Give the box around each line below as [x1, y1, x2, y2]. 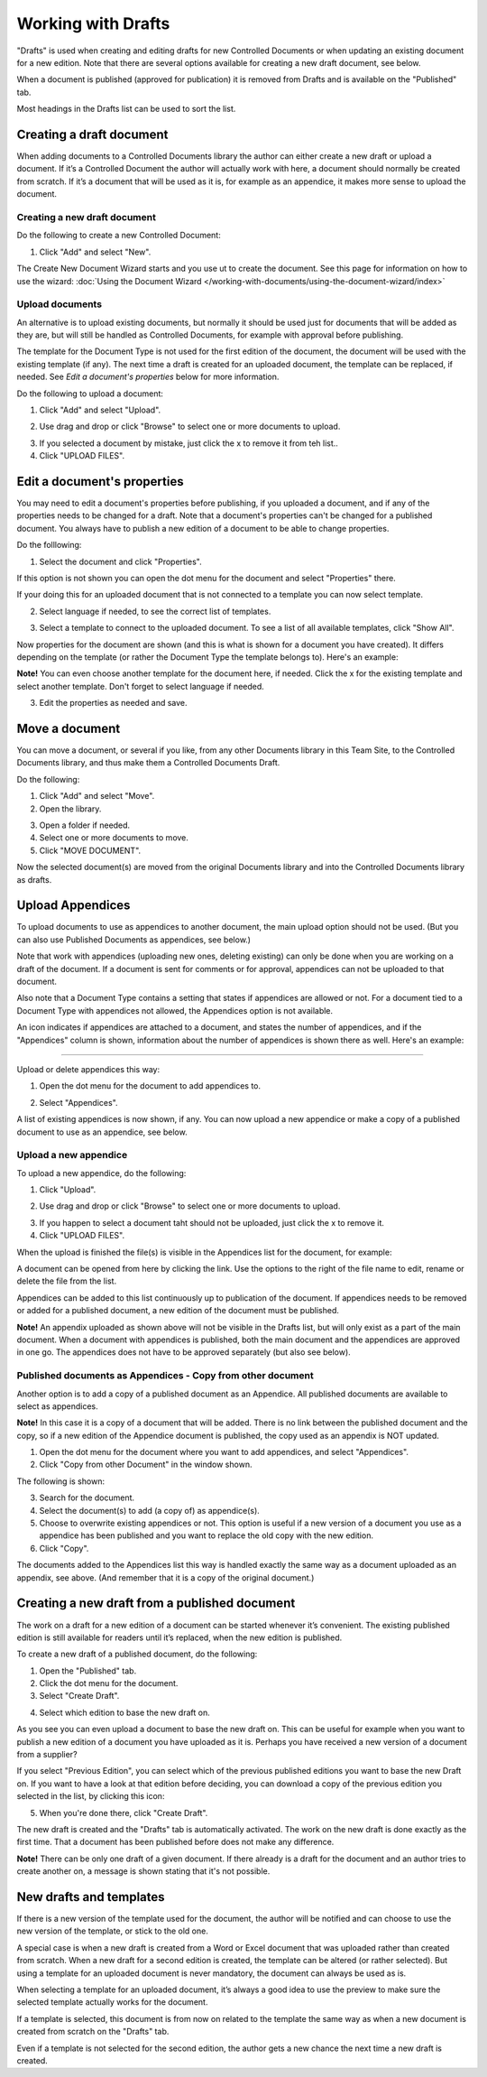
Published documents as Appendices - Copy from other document [16, 1369, 315, 1382]
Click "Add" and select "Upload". [39, 404, 161, 415]
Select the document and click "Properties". [39, 556, 202, 567]
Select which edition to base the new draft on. [39, 1707, 211, 1718]
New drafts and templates [16, 1889, 166, 1905]
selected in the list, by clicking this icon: [16, 1791, 165, 1802]
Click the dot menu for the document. [39, 1678, 179, 1689]
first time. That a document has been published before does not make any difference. [16, 1837, 335, 1848]
